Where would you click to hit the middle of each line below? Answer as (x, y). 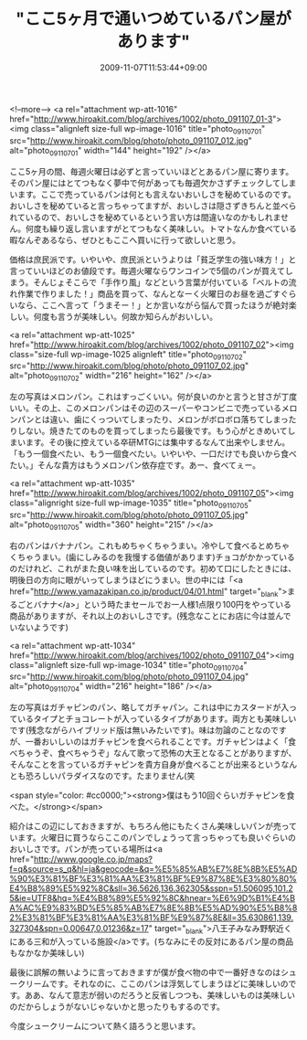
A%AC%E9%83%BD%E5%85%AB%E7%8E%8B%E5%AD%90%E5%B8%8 (153, 908)
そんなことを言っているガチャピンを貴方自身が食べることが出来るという (145, 765)
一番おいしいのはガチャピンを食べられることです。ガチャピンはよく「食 (161, 742)
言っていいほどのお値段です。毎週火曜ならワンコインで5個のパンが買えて (148, 271)
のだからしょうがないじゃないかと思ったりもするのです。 (117, 1006)
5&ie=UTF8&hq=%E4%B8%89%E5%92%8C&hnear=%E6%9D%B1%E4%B (152, 898)
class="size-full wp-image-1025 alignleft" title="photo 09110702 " (128, 355)
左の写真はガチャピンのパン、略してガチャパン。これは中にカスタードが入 (149, 707)
